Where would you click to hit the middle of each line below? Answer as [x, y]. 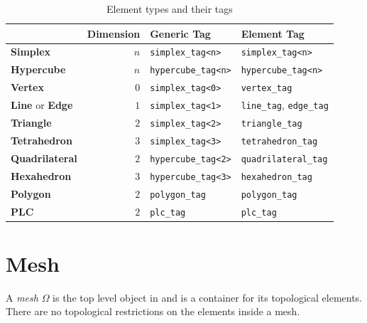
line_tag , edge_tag [285, 105]
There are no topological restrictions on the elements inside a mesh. [153, 311]
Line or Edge [42, 105]
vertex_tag [267, 89]
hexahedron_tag [276, 177]
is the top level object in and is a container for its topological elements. [208, 297]
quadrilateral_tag [284, 159]
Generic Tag [180, 33]
